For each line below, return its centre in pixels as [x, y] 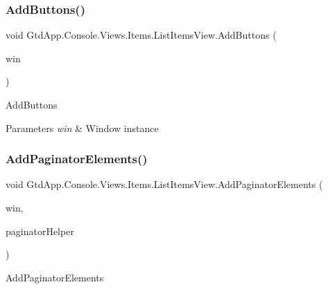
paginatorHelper [40, 231]
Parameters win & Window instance [82, 128]
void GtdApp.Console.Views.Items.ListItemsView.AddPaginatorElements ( [164, 184]
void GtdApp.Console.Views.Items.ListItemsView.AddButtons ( [141, 35]
